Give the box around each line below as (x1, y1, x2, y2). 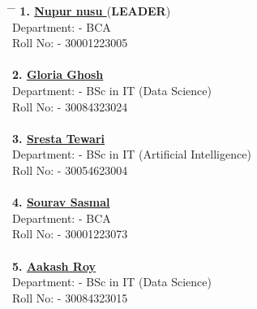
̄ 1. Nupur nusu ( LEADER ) (12, 2, 171, 19)
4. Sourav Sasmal (12, 194, 110, 211)
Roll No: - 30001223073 (12, 225, 128, 242)
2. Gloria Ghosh (12, 66, 104, 83)
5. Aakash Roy (12, 257, 96, 274)
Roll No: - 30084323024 (12, 98, 128, 115)
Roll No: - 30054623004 (12, 161, 128, 178)
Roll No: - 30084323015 (12, 289, 128, 306)
